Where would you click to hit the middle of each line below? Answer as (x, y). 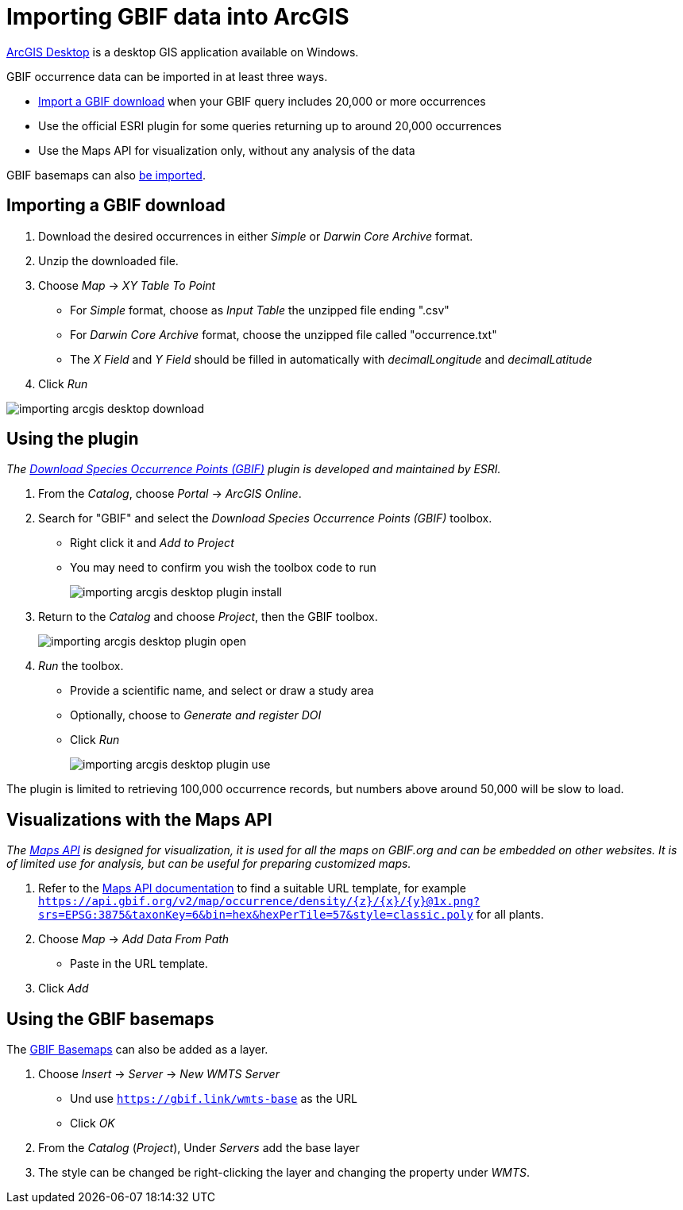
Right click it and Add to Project (152, 543)
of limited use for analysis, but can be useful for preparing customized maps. (209, 864)
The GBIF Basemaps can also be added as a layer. (137, 1050)
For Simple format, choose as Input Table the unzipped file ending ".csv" (260, 310)
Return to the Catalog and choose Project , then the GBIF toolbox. (208, 617)
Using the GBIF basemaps (110, 1019)
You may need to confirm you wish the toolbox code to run (223, 568)
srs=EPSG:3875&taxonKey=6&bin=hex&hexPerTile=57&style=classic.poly (256, 915)
